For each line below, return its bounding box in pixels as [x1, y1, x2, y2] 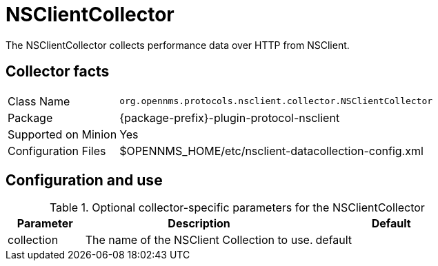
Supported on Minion [8, 127, 117, 141]
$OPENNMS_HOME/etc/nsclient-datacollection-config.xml [119, 143, 424, 158]
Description [168, 216, 230, 231]
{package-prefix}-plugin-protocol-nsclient [119, 110, 340, 125]
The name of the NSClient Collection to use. [85, 233, 313, 247]
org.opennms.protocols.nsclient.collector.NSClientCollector [119, 96, 433, 107]
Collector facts [6, 63, 110, 81]
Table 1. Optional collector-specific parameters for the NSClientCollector [49, 201, 425, 215]
